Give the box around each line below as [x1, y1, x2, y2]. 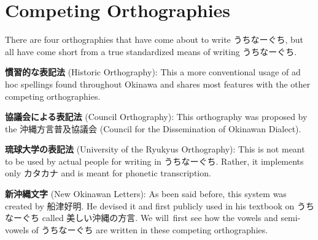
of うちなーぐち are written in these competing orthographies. [31, 223, 268, 236]
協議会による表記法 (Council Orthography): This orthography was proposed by [5, 110, 308, 123]
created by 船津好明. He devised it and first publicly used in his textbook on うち [5, 199, 315, 212]
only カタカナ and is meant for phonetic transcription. [5, 167, 211, 179]
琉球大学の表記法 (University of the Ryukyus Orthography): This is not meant [5, 143, 305, 156]
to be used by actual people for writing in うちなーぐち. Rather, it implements [5, 154, 304, 167]
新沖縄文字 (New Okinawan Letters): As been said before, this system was [5, 187, 287, 200]
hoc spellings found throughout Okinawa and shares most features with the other [5, 77, 311, 90]
